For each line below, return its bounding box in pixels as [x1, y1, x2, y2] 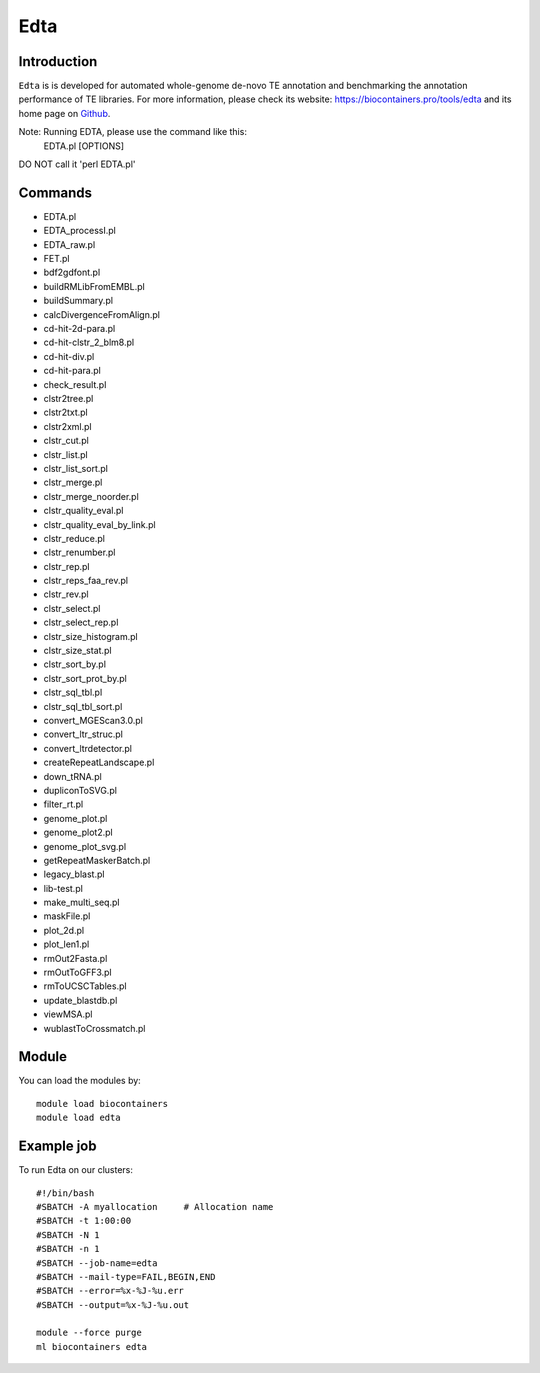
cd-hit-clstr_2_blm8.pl [43, 336, 135, 349]
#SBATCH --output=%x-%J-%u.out [36, 1299, 190, 1310]
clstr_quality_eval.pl [43, 505, 124, 517]
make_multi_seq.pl [43, 896, 120, 909]
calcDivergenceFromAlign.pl [43, 308, 160, 320]
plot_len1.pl [43, 938, 90, 950]
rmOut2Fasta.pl [43, 952, 108, 964]
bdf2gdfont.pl [43, 266, 101, 279]
